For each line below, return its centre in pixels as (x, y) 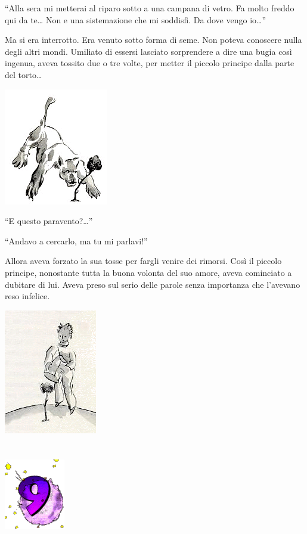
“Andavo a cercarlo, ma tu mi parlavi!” (76, 240)
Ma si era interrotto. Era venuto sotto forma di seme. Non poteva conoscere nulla (153, 40)
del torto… (24, 74)
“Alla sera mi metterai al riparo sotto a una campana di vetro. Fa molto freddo (150, 8)
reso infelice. (27, 296)
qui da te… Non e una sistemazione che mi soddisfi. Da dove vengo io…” (136, 19)
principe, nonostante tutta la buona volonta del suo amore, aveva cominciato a (148, 272)
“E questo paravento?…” (49, 221)
